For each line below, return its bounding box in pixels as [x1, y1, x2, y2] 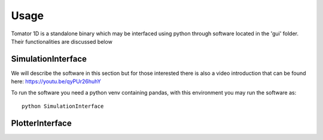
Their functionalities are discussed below [11, 38, 113, 45]
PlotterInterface [11, 118, 72, 128]
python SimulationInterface [22, 103, 104, 110]
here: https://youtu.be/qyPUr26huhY [11, 78, 101, 85]
